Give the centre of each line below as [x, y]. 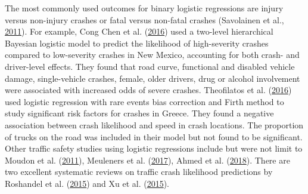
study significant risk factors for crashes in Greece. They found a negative [139, 113]
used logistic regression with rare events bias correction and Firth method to [144, 101]
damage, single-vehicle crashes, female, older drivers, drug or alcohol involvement [153, 78]
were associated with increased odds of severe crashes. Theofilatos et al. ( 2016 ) [148, 90]
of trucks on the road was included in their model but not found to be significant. [154, 136]
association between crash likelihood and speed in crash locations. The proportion [154, 124]
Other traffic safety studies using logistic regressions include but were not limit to [154, 148]
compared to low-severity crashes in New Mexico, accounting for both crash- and [152, 55]
